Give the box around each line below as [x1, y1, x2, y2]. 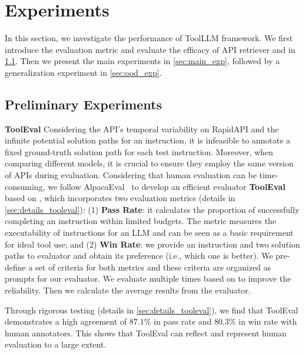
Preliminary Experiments [5, 95, 162, 113]
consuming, [5, 180, 45, 192]
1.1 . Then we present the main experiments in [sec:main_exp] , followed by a [5, 55, 280, 67]
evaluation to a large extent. [5, 338, 107, 350]
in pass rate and [154, 315, 212, 328]
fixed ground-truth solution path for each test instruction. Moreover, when [5, 145, 273, 158]
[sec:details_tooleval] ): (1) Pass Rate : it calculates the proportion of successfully [5, 203, 300, 215]
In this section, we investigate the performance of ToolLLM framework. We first [5, 32, 293, 44]
